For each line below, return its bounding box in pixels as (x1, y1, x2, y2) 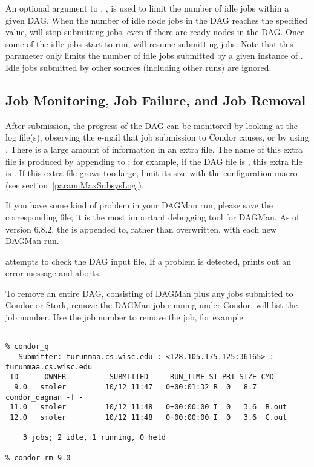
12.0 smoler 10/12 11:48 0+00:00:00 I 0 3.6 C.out (10, 412, 287, 422)
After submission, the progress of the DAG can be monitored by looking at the (5, 119, 298, 131)
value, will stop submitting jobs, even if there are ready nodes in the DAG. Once (5, 25, 305, 38)
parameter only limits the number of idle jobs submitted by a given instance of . (5, 49, 303, 62)
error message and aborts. (5, 267, 101, 279)
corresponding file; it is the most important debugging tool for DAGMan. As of (5, 210, 299, 223)
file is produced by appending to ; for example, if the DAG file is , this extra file (5, 154, 303, 167)
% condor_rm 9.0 (5, 453, 71, 462)
